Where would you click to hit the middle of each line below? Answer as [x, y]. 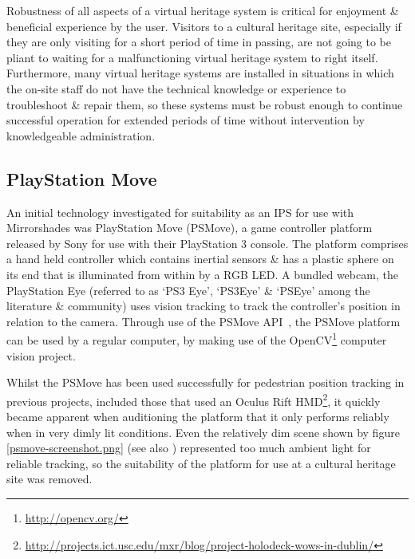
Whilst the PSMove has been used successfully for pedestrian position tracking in [206, 382]
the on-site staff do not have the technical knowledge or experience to [176, 88]
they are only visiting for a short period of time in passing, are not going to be [199, 42]
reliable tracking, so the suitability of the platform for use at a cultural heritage [201, 463]
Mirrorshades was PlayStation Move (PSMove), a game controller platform [190, 228]
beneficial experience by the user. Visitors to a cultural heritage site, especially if [204, 26]
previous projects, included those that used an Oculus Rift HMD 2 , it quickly [194, 400]
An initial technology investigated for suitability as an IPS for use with [180, 212]
